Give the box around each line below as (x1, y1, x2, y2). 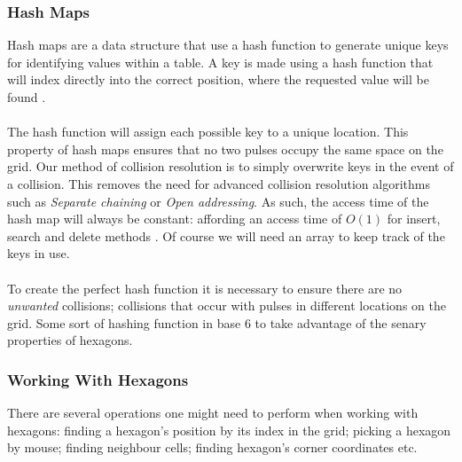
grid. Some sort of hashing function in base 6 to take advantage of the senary (7, 313, 427, 332)
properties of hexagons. (7, 331, 133, 349)
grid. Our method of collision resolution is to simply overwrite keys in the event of (7, 157, 454, 176)
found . (7, 88, 46, 106)
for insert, (387, 209, 441, 228)
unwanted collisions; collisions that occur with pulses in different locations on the (7, 296, 446, 315)
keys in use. (7, 244, 70, 262)
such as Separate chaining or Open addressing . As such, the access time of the (7, 192, 429, 210)
